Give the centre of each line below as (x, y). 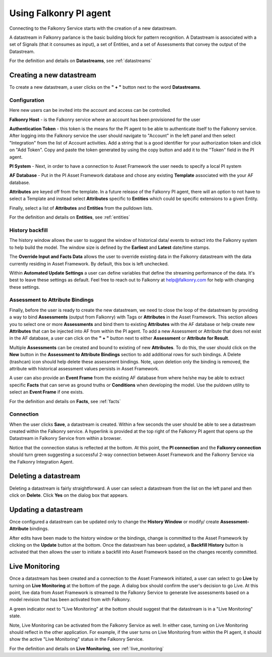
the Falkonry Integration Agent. (42, 462)
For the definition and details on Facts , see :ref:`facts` (65, 401)
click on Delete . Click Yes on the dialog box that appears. (69, 495)
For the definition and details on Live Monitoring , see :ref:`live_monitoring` (87, 648)
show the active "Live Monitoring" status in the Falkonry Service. (77, 639)
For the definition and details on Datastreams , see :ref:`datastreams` (81, 61)
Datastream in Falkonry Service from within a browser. (66, 438)
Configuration (27, 100)
